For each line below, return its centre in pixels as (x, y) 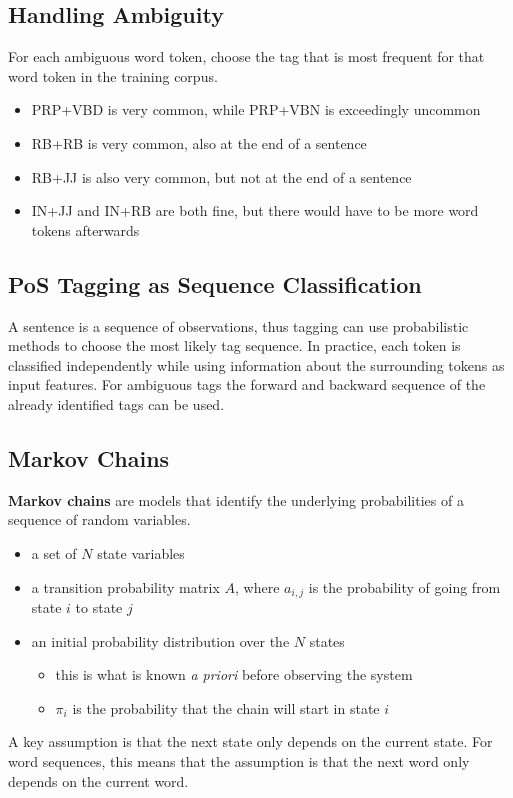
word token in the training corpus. (113, 75)
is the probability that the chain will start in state (226, 707)
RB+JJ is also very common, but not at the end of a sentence (221, 176)
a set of (54, 552)
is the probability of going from (404, 586)
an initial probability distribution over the (160, 640)
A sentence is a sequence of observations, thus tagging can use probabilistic (238, 325)
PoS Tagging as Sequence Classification (215, 283)
